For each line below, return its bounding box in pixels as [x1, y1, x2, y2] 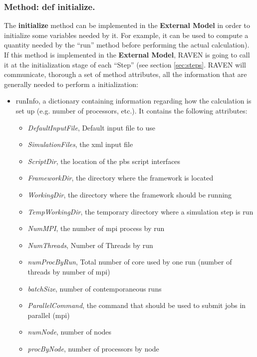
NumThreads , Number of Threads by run [27, 239, 153, 250]
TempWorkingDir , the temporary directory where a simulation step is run [27, 206, 254, 216]
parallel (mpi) [27, 309, 70, 320]
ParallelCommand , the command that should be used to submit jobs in [27, 300, 246, 310]
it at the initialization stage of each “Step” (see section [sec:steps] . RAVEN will [4, 59, 246, 69]
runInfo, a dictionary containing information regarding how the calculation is [15, 95, 252, 106]
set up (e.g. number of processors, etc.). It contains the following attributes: [15, 105, 248, 115]
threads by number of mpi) [27, 266, 110, 276]
